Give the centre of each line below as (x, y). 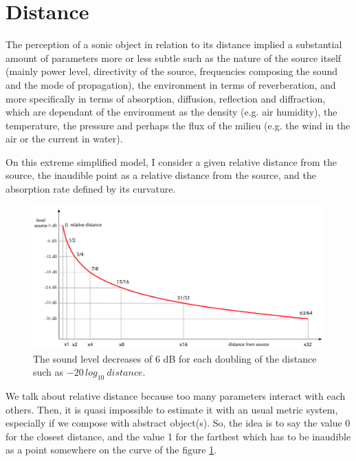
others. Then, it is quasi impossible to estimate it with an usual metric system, (172, 409)
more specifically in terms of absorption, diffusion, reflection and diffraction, (166, 98)
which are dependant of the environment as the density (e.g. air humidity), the (171, 112)
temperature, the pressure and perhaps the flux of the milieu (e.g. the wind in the (178, 125)
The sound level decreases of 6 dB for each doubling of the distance (175, 358)
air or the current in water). (64, 139)
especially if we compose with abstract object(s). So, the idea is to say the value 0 (178, 423)
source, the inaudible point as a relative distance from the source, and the (161, 175)
